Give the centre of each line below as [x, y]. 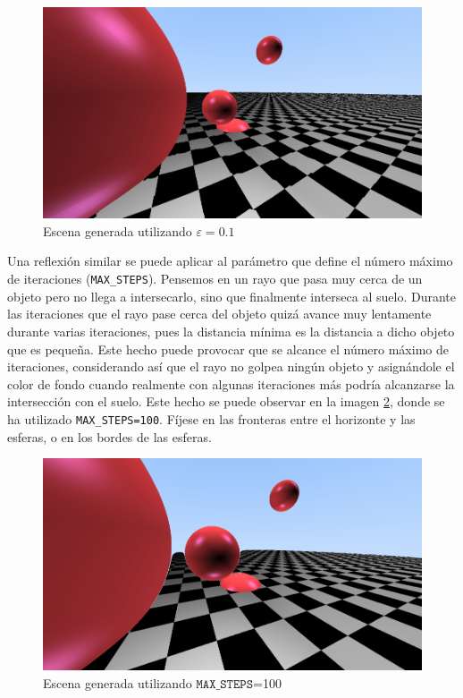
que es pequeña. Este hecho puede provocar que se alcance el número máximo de [228, 349]
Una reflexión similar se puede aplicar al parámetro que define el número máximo [230, 261]
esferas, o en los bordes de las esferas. [109, 436]
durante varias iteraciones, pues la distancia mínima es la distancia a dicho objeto [231, 331]
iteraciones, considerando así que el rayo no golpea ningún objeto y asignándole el [231, 366]
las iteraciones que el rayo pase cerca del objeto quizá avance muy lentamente [219, 314]
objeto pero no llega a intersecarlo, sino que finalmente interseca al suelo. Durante [231, 296]
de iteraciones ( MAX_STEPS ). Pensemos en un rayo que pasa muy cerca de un [215, 279]
